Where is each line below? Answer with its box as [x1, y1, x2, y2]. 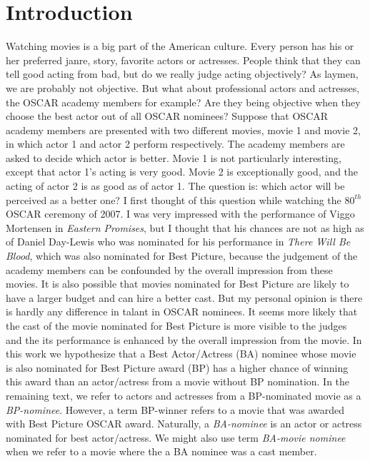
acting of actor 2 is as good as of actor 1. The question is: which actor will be [6, 178, 345, 193]
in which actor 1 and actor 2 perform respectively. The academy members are [6, 136, 345, 151]
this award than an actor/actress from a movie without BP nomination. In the [6, 374, 350, 389]
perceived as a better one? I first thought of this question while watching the [6, 192, 341, 207]
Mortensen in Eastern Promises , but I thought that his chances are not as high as [6, 220, 364, 235]
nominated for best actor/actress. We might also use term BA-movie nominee [6, 430, 346, 445]
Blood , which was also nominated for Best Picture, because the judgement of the [6, 248, 358, 263]
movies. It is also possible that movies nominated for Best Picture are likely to [6, 276, 349, 291]
